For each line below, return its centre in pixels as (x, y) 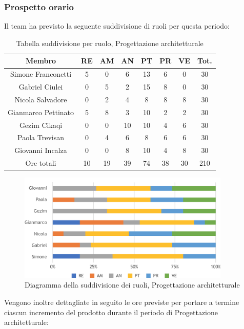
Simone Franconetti (41, 74)
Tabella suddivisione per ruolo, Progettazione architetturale (110, 43)
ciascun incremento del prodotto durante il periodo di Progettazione (111, 312)
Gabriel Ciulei (41, 87)
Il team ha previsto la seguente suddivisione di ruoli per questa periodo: (117, 26)
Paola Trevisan (41, 137)
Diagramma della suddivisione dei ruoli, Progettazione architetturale (132, 285)
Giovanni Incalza (41, 150)
